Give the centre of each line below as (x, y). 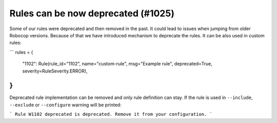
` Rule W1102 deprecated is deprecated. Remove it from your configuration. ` (111, 114)
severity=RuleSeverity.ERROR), (55, 71)
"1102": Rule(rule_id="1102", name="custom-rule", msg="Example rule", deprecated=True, (117, 64)
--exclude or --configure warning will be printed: (65, 105)
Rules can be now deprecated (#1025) (92, 13)
